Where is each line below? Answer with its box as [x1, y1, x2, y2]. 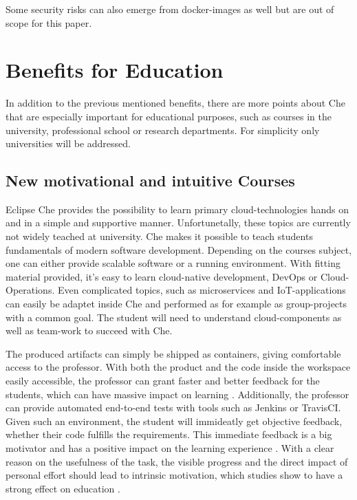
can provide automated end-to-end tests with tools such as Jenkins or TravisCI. [6, 400, 341, 415]
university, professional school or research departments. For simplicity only [6, 122, 320, 137]
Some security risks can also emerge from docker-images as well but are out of [6, 2, 334, 16]
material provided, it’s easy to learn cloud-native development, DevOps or [6, 269, 318, 283]
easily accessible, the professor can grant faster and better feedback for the [6, 373, 320, 388]
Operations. [6, 283, 55, 297]
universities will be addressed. [6, 136, 131, 151]
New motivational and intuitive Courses [6, 170, 295, 191]
